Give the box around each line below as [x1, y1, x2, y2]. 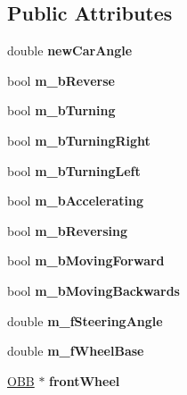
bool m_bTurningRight [7, 130, 150, 149]
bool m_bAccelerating [7, 191, 144, 210]
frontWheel [49, 371, 120, 390]
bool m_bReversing [7, 221, 127, 240]
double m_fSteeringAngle [7, 311, 163, 330]
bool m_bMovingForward [7, 251, 165, 270]
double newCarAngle [7, 41, 133, 60]
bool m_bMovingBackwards [7, 281, 180, 299]
